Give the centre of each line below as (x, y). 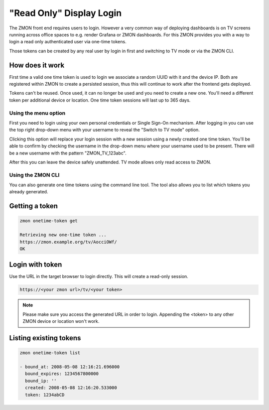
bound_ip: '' (41, 381)
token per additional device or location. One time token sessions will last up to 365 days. (100, 100)
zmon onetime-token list (50, 353)
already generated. (29, 192)
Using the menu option (37, 113)
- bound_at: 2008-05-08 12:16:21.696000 (69, 367)
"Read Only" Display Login (66, 13)
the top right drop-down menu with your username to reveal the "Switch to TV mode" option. (105, 130)
